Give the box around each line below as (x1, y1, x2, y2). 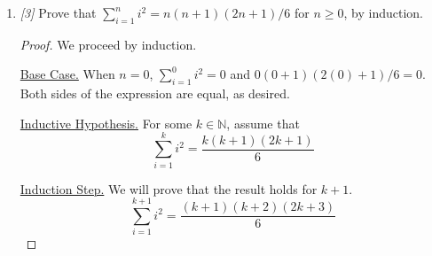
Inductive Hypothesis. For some (20, 113, 192, 132)
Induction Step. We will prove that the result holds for (20, 179, 318, 198)
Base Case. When (20, 65, 115, 83)
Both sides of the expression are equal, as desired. (20, 84, 290, 103)
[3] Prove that (20, 4, 97, 21)
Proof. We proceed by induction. (20, 35, 197, 53)
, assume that (226, 113, 300, 132)
